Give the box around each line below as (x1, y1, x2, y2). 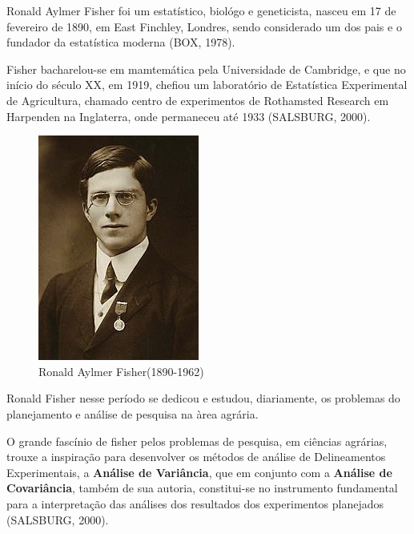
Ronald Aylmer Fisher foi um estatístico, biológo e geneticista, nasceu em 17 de (6, 2, 396, 18)
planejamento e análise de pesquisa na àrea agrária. (6, 405, 259, 422)
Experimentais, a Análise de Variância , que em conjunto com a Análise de (6, 463, 392, 480)
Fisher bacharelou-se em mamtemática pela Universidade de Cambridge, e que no (6, 60, 406, 77)
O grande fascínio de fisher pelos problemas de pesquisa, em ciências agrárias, (6, 432, 388, 449)
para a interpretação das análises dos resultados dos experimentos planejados (6, 495, 384, 512)
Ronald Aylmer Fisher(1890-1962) (38, 362, 204, 379)
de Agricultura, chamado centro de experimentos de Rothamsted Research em (6, 91, 389, 108)
